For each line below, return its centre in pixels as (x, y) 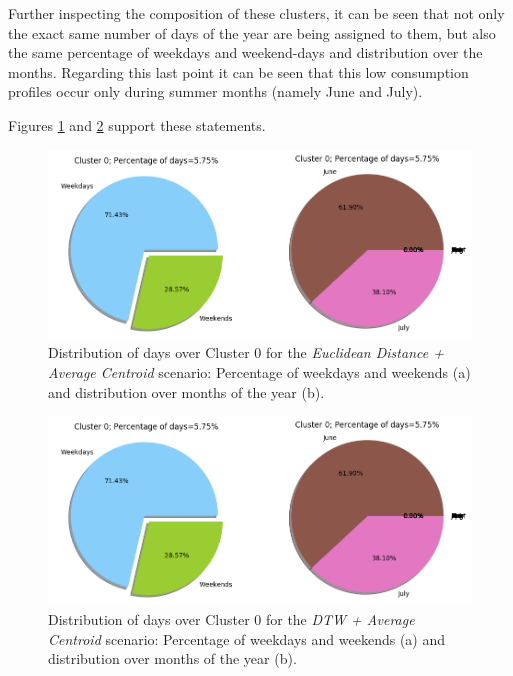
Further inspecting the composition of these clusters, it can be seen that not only (256, 13)
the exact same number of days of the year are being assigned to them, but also (252, 32)
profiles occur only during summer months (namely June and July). (215, 91)
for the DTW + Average (340, 618)
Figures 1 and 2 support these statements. (137, 124)
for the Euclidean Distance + (354, 352)
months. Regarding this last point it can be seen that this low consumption (238, 71)
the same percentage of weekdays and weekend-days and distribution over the (245, 52)
